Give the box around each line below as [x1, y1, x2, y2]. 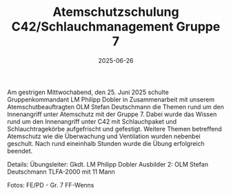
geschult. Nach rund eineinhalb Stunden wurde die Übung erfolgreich [7, 139, 205, 147]
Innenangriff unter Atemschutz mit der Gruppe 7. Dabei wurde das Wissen [7, 110, 217, 118]
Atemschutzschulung [52, 4, 179, 20]
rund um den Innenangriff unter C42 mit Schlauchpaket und [7, 117, 177, 125]
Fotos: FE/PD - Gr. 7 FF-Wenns [7, 180, 94, 189]
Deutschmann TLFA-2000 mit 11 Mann [7, 167, 115, 176]
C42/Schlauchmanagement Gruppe [11, 19, 221, 35]
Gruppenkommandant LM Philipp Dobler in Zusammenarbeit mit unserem [7, 95, 215, 104]
